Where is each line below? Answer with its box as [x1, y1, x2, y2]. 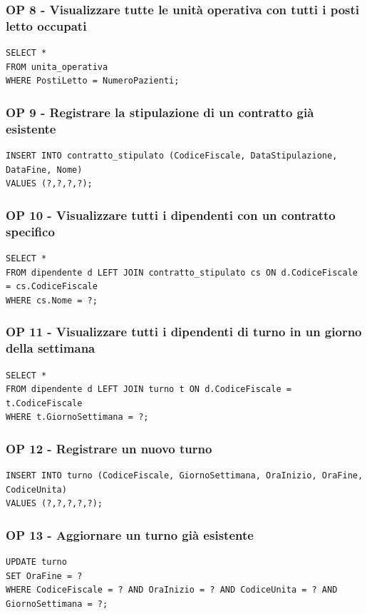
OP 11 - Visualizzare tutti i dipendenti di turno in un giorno [6, 323, 362, 341]
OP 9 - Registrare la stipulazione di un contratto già [6, 103, 314, 121]
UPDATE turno [6, 557, 67, 568]
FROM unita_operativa [6, 61, 108, 72]
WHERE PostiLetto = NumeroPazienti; [6, 76, 180, 86]
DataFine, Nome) [6, 164, 83, 175]
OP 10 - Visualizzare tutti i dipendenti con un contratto [6, 206, 336, 223]
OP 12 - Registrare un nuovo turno [6, 439, 212, 457]
